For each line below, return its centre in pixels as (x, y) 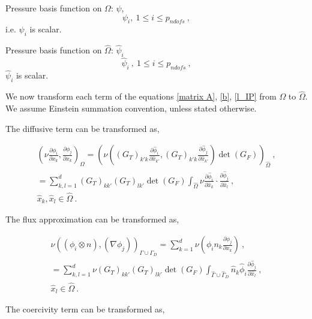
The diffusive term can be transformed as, (82, 128)
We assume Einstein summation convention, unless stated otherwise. (131, 108)
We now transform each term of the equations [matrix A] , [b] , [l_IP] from (141, 96)
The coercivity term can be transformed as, (85, 309)
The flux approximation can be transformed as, (92, 219)
